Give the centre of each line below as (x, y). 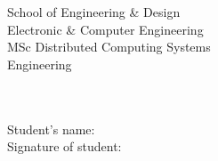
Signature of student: (65, 146)
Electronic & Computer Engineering (105, 29)
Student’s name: (51, 129)
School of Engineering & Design (94, 12)
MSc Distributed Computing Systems (109, 47)
